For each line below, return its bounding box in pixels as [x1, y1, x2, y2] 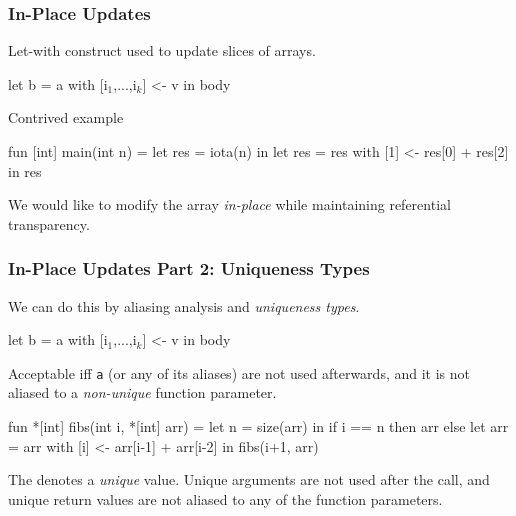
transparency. [8, 213, 90, 234]
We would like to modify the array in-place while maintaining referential [8, 194, 451, 215]
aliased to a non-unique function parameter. [8, 382, 277, 403]
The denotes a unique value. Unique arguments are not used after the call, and [8, 469, 490, 490]
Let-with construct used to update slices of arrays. [8, 40, 316, 61]
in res [8, 160, 42, 181]
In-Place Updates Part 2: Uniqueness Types [8, 256, 370, 281]
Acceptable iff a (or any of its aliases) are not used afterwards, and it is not [8, 362, 470, 383]
